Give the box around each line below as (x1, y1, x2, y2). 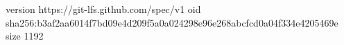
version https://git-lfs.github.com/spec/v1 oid (6, 2, 201, 16)
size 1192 (6, 29, 44, 43)
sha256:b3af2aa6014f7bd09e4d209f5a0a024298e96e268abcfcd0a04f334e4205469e (6, 15, 338, 29)
